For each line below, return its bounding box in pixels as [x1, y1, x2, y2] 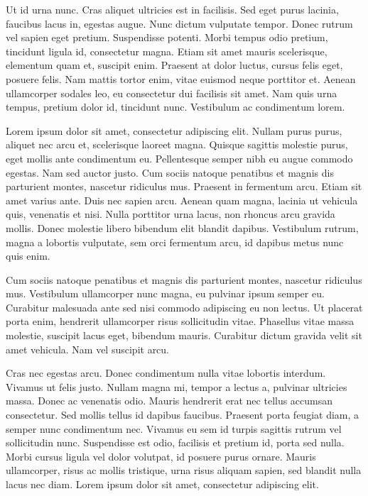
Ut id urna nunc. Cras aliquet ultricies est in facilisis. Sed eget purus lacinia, [6, 2, 339, 16]
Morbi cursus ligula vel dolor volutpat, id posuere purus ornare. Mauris [6, 448, 316, 463]
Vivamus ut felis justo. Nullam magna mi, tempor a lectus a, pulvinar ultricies [6, 379, 347, 394]
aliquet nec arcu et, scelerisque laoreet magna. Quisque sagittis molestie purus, [6, 137, 348, 152]
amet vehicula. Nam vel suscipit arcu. [6, 341, 170, 356]
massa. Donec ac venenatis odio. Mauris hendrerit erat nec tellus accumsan [6, 393, 333, 408]
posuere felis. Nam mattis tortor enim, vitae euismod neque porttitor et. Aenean [6, 71, 356, 86]
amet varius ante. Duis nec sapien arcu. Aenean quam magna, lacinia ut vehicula [6, 192, 358, 207]
